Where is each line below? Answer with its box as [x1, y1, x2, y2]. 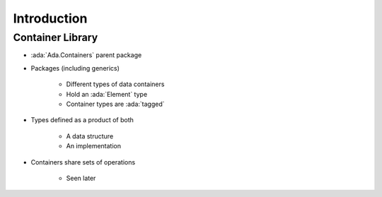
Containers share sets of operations [30, 157, 136, 166]
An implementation [66, 142, 122, 150]
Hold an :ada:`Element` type [66, 90, 148, 98]
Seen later [66, 174, 96, 182]
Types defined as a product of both [30, 116, 134, 124]
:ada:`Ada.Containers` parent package [30, 51, 142, 59]
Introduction [13, 11, 88, 26]
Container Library [13, 31, 98, 44]
